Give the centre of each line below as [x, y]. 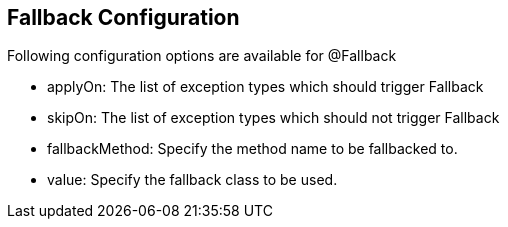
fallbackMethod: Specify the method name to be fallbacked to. [252, 149]
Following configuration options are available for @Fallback [202, 56]
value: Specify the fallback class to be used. [192, 180]
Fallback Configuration [123, 17]
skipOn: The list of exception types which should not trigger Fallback [273, 118]
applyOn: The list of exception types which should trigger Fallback [265, 87]
